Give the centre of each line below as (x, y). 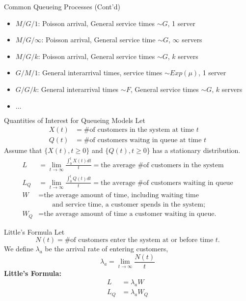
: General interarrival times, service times (100, 73)
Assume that (23, 150)
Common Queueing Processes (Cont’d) (62, 6)
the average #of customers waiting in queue (167, 183)
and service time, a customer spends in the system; (129, 205)
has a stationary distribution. (196, 150)
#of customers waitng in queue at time (143, 140)
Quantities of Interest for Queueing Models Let (75, 120)
